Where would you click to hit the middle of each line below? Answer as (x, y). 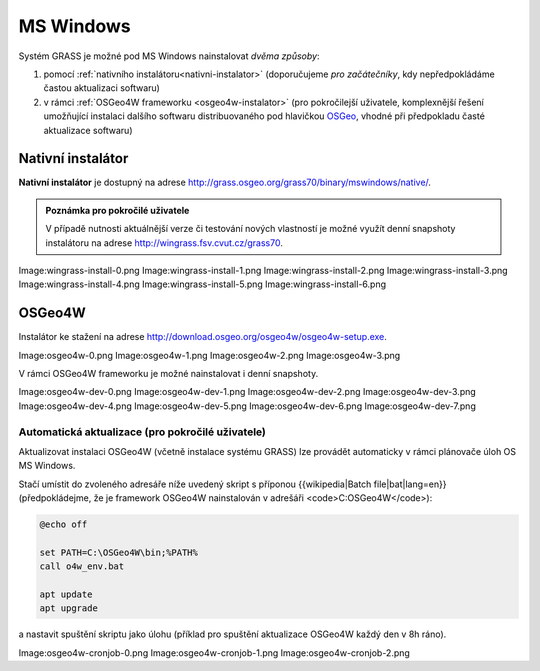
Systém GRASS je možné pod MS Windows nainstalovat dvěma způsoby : (169, 56)
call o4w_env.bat (82, 566)
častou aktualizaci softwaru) (101, 88)
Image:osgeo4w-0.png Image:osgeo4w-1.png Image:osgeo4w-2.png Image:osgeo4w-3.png (209, 355)
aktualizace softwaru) (88, 130)
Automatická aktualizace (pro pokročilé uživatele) (142, 432)
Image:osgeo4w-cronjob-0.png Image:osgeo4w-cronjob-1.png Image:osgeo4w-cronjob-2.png (214, 652)
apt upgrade (69, 608)
